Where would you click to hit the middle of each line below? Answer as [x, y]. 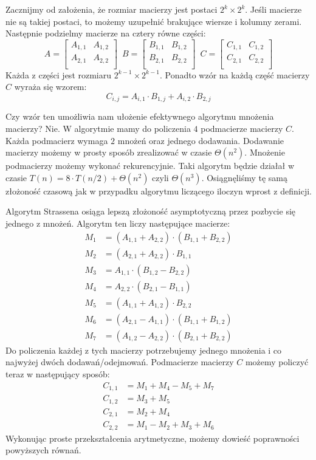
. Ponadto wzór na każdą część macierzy [235, 74]
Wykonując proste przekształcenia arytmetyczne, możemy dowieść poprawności [153, 438]
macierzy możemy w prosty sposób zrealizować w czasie [109, 152]
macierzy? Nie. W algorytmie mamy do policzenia [98, 129]
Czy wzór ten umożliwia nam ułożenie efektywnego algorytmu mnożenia [140, 116]
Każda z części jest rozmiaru [59, 74]
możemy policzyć [277, 362]
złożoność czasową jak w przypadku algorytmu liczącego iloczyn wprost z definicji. [159, 191]
